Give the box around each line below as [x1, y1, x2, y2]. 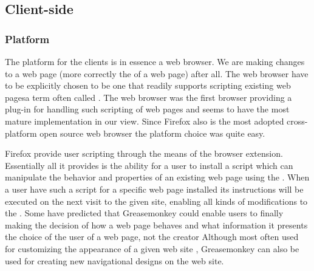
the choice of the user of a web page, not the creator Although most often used [5, 230, 299, 243]
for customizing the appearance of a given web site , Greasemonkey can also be [5, 242, 299, 255]
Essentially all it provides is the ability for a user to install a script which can [5, 159, 293, 171]
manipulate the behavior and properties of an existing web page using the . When [5, 171, 310, 184]
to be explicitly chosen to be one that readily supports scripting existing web [5, 79, 291, 92]
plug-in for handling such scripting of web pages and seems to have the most [5, 103, 290, 115]
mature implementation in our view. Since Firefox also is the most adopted [5, 114, 284, 127]
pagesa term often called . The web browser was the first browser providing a [5, 91, 292, 103]
